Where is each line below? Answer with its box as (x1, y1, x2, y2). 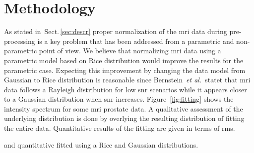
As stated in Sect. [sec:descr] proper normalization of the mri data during (4, 26, 227, 37)
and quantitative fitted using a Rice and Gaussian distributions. (4, 139, 198, 150)
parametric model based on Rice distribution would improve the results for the (4, 55, 244, 65)
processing (4, 36, 35, 46)
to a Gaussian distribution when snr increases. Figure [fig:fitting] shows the (4, 94, 234, 104)
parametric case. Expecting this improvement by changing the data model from (4, 65, 246, 75)
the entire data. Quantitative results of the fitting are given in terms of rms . (4, 123, 235, 133)
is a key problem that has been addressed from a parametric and (37, 36, 234, 46)
